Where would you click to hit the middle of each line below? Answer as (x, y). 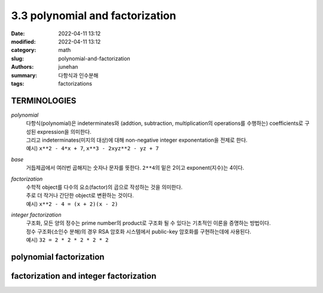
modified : (23, 41)
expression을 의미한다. (64, 132)
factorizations (75, 83)
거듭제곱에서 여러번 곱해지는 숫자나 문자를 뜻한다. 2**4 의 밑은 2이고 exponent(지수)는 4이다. (135, 168)
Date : (18, 33)
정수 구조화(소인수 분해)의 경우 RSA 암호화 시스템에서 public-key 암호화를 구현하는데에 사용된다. (138, 231)
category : (24, 50)
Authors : (22, 67)
